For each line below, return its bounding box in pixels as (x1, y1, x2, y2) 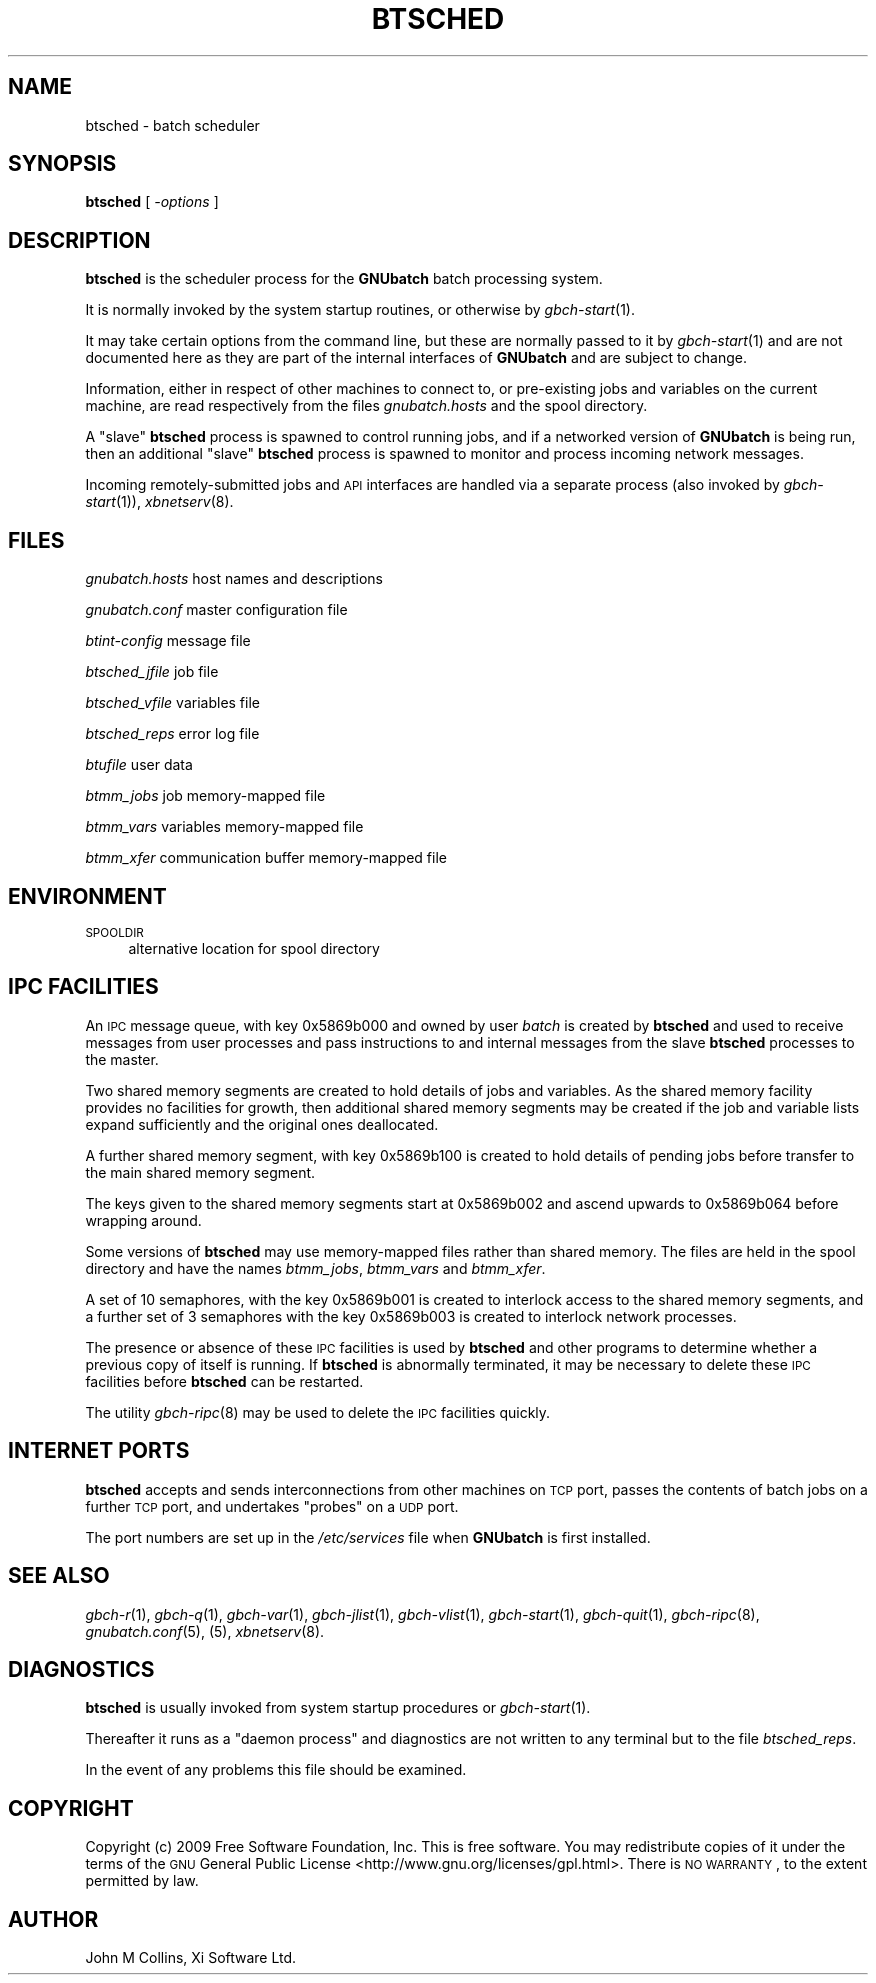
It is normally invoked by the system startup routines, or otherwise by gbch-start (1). (85, 301, 635, 319)
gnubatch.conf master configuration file (85, 601, 348, 619)
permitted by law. (85, 1872, 199, 1890)
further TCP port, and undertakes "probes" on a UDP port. (85, 1497, 459, 1515)
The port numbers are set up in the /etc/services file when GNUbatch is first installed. (85, 1528, 651, 1546)
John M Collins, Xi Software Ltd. (85, 1949, 297, 1967)
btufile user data (85, 756, 193, 774)
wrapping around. (85, 1211, 202, 1229)
